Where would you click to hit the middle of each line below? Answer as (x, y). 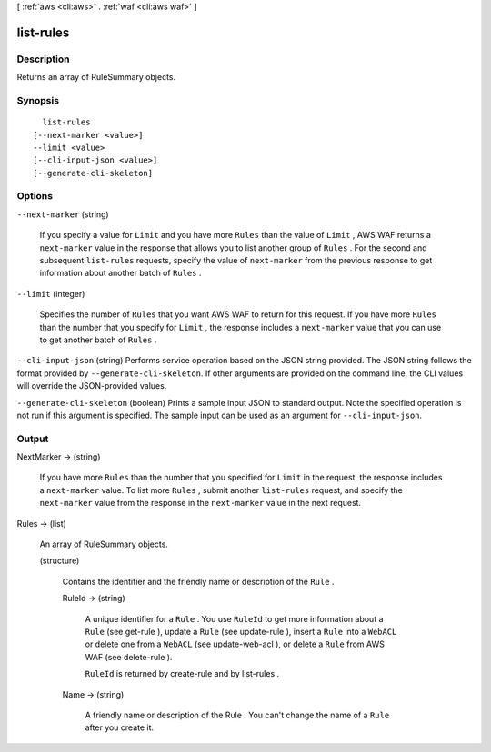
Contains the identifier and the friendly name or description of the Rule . (198, 581)
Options (35, 196)
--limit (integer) (51, 293)
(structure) (60, 561)
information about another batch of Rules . (120, 273)
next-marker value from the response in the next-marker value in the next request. (200, 503)
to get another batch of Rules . (98, 340)
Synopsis (38, 100)
